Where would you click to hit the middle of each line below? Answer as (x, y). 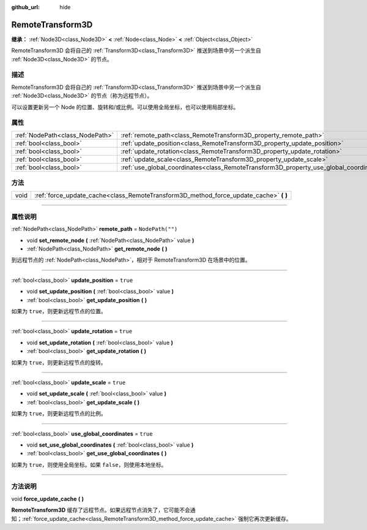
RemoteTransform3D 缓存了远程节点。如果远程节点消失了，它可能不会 (101, 510)
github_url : (25, 7)
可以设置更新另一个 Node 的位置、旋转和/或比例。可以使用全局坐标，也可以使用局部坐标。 (125, 107)
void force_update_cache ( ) (48, 499)
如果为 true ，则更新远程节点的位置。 (59, 311)
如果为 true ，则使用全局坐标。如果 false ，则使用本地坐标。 (89, 464)
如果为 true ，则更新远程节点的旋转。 (59, 362)
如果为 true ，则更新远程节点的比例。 (59, 414)
